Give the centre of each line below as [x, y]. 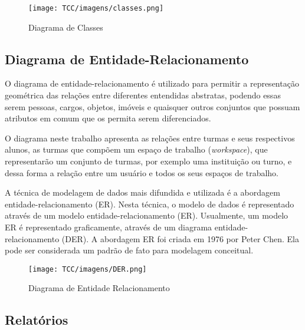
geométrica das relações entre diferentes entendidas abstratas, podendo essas [143, 95]
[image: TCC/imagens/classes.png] [96, 8]
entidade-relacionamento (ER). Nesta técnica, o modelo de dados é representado [150, 204]
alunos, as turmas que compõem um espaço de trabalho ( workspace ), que [136, 149]
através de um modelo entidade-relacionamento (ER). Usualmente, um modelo [147, 215]
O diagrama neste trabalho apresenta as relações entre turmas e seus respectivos [150, 138]
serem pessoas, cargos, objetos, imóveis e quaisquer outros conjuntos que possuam [152, 106]
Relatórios [37, 320]
